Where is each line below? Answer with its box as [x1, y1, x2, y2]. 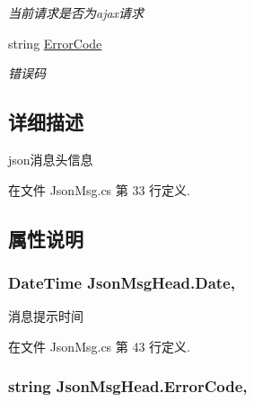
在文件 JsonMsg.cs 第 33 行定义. [8, 180, 191, 199]
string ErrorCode [8, 33, 102, 52]
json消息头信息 [8, 149, 93, 168]
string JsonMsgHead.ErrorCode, [8, 375, 248, 398]
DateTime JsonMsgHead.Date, [8, 271, 235, 293]
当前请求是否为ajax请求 [8, 4, 145, 22]
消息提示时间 [8, 307, 83, 326]
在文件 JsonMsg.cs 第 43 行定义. [8, 336, 191, 355]
